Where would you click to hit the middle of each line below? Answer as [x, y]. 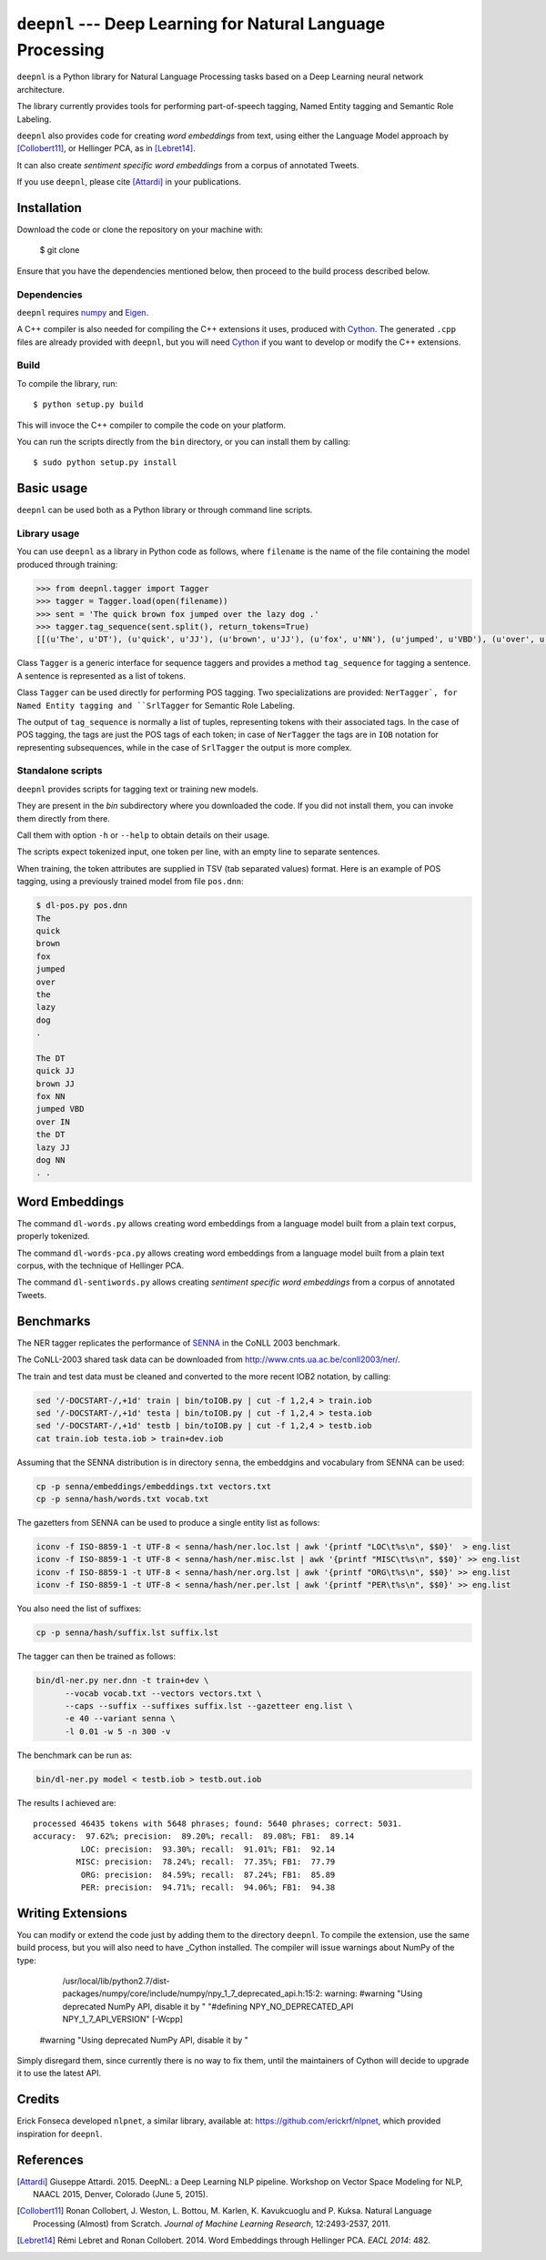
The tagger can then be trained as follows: [96, 1657]
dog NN [51, 1160]
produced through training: [67, 564]
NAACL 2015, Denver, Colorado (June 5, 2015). [121, 2194]
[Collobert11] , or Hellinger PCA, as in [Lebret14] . [106, 148]
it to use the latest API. [59, 2073]
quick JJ [56, 1071]
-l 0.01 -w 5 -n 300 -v [118, 1731]
